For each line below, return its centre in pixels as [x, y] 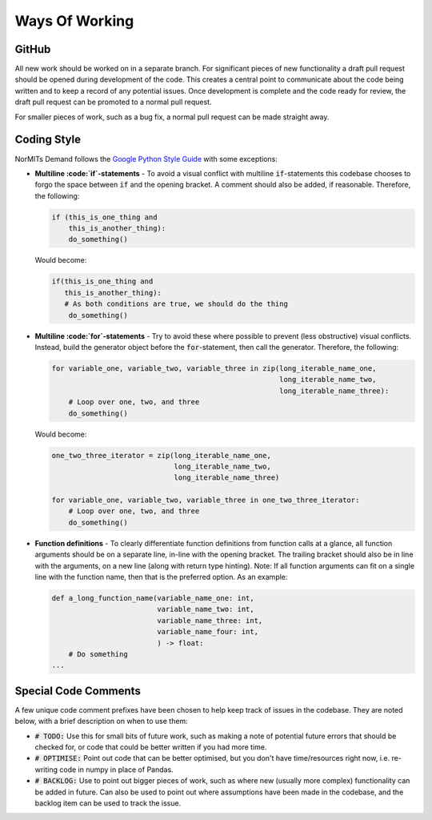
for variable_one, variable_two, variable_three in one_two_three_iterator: [206, 500]
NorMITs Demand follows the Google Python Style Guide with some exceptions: [146, 159]
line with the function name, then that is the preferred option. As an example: [161, 577]
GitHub [33, 49]
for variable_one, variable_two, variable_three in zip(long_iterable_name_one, [214, 368]
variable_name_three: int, [210, 620]
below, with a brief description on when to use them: [101, 722]
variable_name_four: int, [208, 632]
